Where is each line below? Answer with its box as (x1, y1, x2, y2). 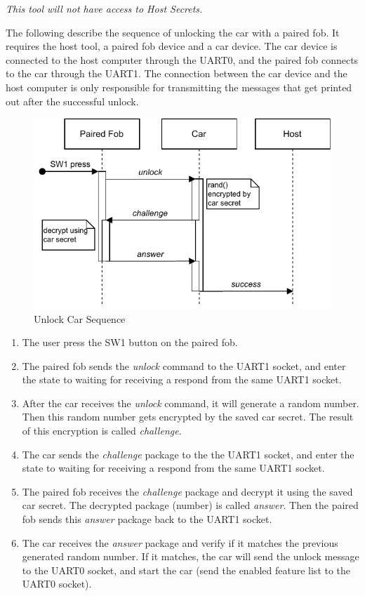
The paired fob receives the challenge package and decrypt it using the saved (22, 484, 353, 498)
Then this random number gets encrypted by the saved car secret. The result (22, 409, 354, 424)
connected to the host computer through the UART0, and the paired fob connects (6, 52, 359, 67)
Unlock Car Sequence (34, 311, 126, 326)
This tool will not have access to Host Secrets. (6, 1, 203, 15)
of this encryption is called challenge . (22, 423, 182, 438)
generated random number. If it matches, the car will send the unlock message (22, 549, 359, 564)
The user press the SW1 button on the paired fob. (22, 335, 238, 350)
